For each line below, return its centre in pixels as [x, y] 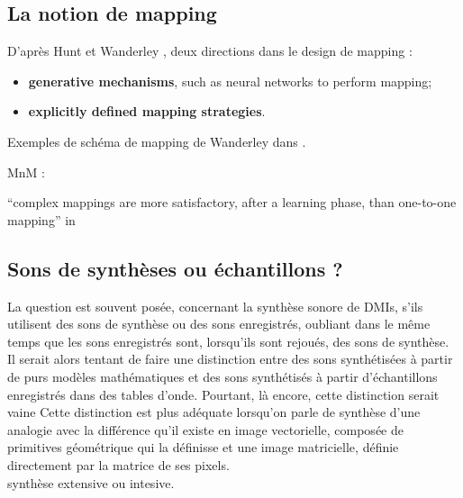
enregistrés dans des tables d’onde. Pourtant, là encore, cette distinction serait [223, 394]
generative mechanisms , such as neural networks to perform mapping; [230, 81]
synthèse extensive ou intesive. [91, 482]
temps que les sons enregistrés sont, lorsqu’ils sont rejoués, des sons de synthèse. [228, 341]
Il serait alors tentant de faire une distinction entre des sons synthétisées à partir [230, 359]
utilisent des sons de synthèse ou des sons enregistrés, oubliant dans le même [219, 324]
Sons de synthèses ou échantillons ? [175, 268]
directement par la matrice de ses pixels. [118, 464]
